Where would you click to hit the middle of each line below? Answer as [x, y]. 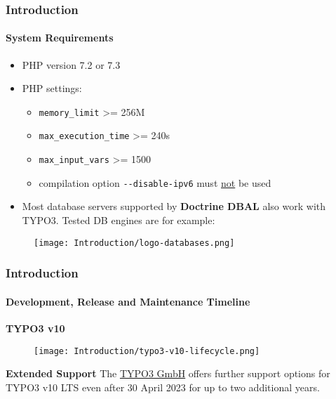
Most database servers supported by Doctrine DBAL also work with [174, 206]
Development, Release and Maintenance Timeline [128, 301]
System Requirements [60, 38]
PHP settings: [52, 88]
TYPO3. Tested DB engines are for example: [119, 220]
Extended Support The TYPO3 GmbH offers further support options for [168, 373]
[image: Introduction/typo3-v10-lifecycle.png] [147, 351]
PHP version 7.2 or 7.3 [71, 64]
